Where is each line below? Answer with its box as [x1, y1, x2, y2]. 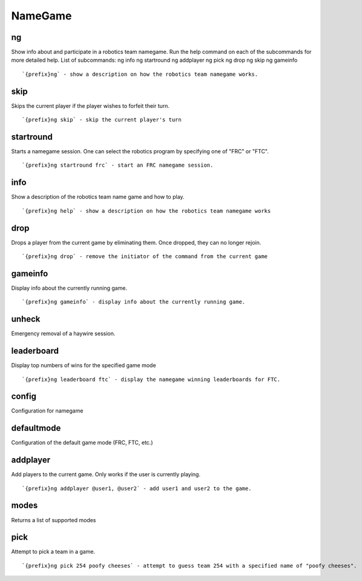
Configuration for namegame [11, 407, 84, 414]
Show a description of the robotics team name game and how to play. [11, 193, 185, 201]
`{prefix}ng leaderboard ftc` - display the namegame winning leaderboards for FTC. [22, 376, 281, 383]
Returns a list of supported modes [11, 516, 96, 523]
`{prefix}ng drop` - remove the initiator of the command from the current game [22, 253, 268, 260]
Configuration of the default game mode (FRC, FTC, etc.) [11, 439, 154, 447]
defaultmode [11, 423, 61, 433]
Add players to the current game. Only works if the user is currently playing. [11, 471, 201, 478]
